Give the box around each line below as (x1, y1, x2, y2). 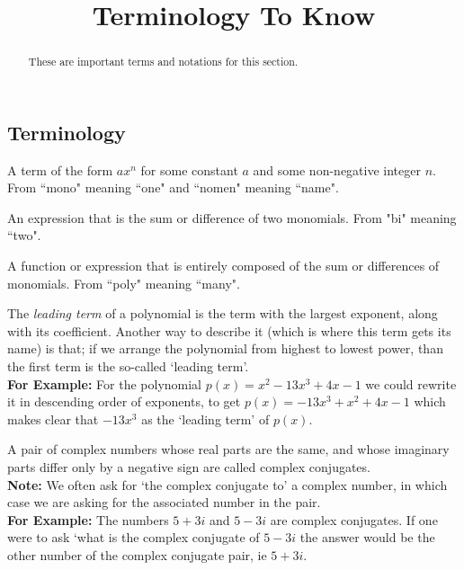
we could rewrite (365, 374, 457, 393)
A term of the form (7, 160, 113, 179)
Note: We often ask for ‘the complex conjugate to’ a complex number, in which (7, 475, 448, 494)
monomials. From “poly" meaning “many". (7, 273, 240, 292)
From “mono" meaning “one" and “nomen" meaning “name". (7, 178, 339, 197)
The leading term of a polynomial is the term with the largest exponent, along (7, 304, 438, 323)
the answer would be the (299, 528, 435, 547)
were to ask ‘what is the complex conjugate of (7, 528, 260, 547)
